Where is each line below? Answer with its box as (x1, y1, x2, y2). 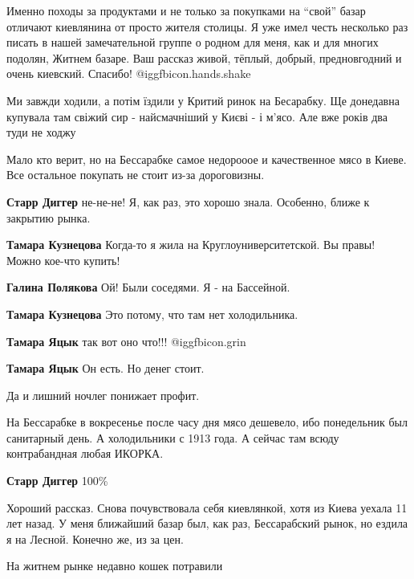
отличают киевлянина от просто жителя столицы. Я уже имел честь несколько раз (6, 18, 408, 35)
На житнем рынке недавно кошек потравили (6, 557, 223, 574)
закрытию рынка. (6, 209, 91, 226)
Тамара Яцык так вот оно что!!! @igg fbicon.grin (6, 332, 246, 349)
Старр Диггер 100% (6, 472, 108, 489)
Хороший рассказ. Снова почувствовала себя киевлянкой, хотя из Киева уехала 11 (6, 499, 408, 516)
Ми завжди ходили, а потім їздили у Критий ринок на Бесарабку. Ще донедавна (6, 92, 400, 108)
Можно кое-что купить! (6, 251, 120, 268)
